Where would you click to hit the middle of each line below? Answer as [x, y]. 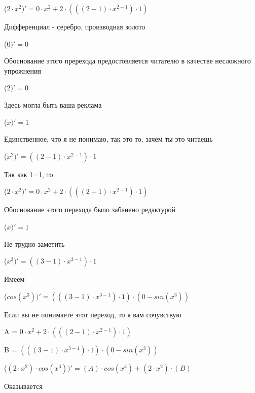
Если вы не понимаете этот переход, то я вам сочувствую [93, 314]
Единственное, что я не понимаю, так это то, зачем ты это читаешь [108, 139]
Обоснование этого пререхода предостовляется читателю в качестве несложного [128, 61]
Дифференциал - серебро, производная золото [75, 26]
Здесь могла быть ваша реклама [53, 104]
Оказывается [23, 386]
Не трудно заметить [34, 243]
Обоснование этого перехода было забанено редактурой [90, 209]
